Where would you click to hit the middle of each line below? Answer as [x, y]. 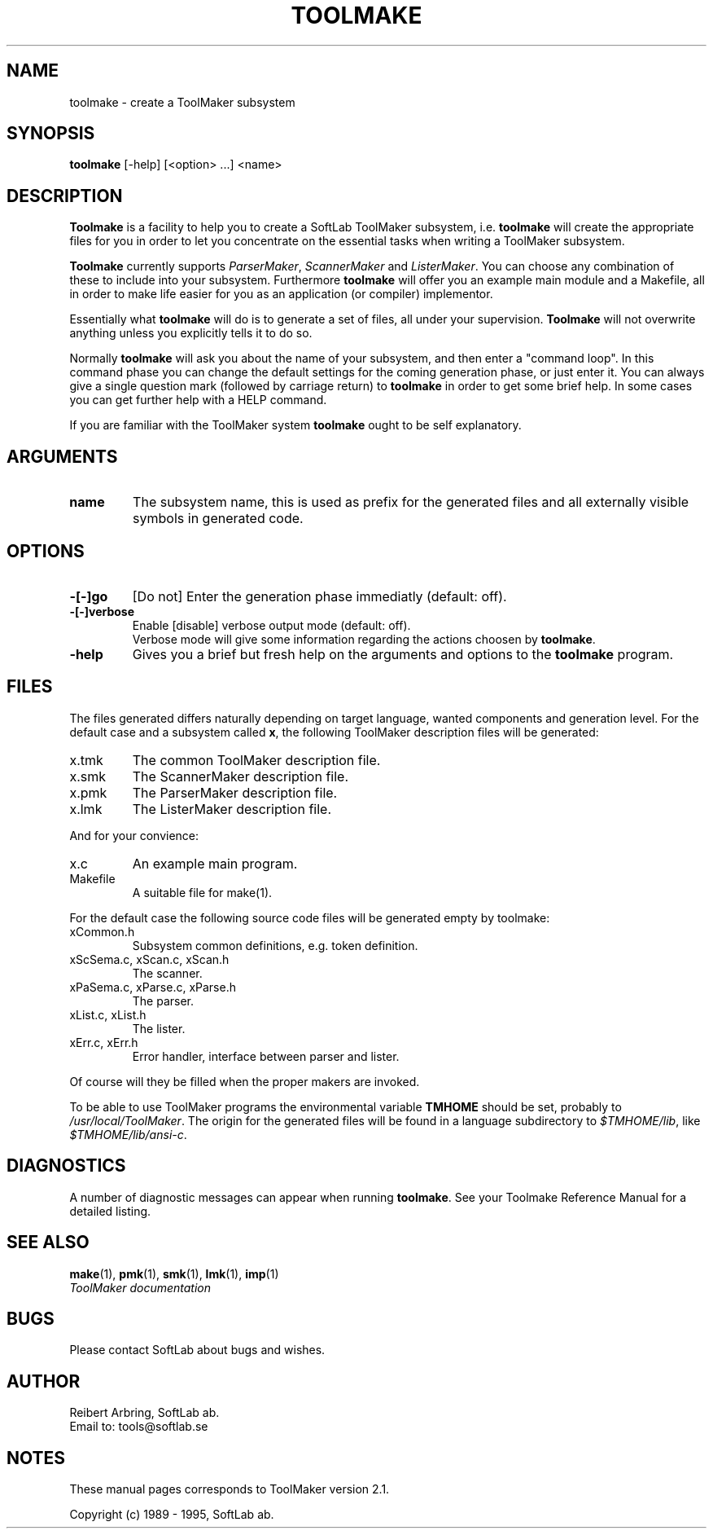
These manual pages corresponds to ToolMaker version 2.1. [230, 1489]
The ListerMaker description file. [232, 809]
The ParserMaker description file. [235, 792]
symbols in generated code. [218, 519]
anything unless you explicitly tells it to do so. [191, 333]
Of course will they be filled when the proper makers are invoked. [245, 1081]
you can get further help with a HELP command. [198, 400]
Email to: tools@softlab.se [139, 1427]
